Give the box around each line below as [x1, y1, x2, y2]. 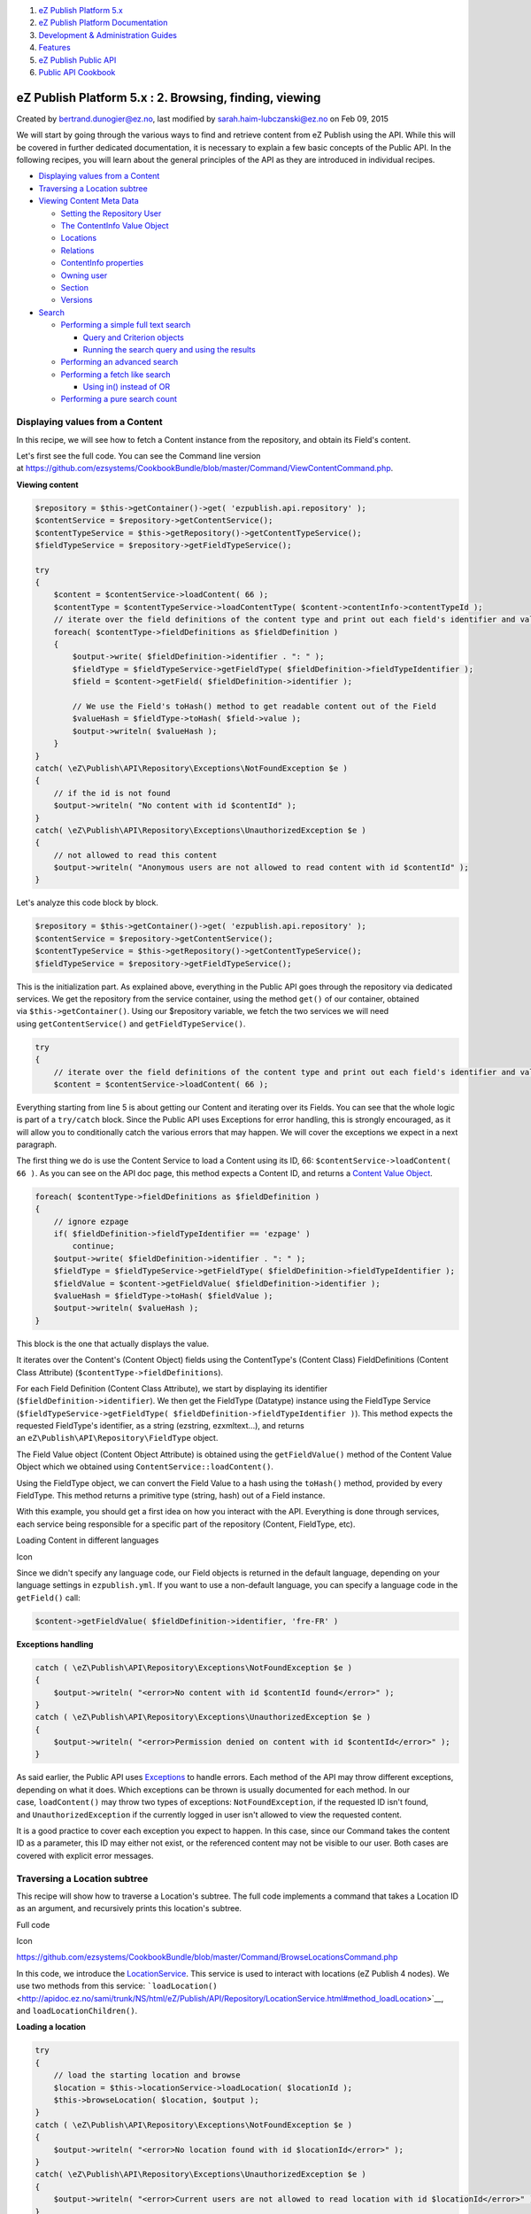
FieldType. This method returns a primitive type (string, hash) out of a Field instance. [16, 1490, 326, 1501]
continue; [72, 1241, 115, 1251]
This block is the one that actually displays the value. [16, 1338, 210, 1349]
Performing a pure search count [60, 394, 177, 405]
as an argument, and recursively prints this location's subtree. [16, 1903, 242, 1914]
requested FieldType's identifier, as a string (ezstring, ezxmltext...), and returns [16, 1421, 304, 1431]
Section [60, 282, 88, 292]
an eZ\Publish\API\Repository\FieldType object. [16, 1433, 219, 1444]
